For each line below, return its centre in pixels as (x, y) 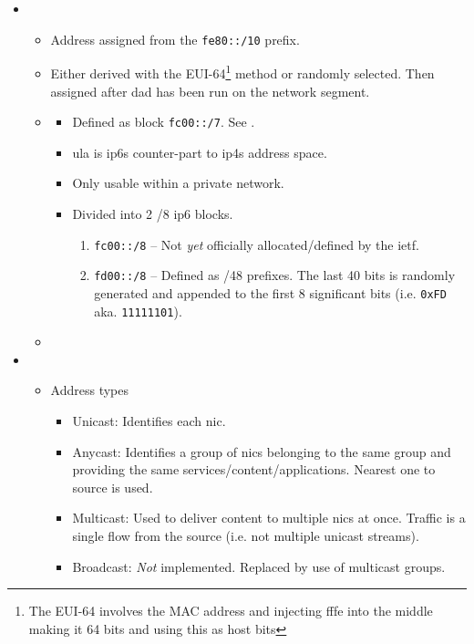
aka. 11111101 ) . (138, 311)
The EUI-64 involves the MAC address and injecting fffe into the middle (231, 611)
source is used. (113, 487)
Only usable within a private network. (178, 183)
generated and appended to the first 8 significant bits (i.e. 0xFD (270, 292)
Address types (90, 390)
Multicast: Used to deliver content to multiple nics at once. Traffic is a (269, 518)
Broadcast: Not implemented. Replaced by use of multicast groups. (259, 566)
